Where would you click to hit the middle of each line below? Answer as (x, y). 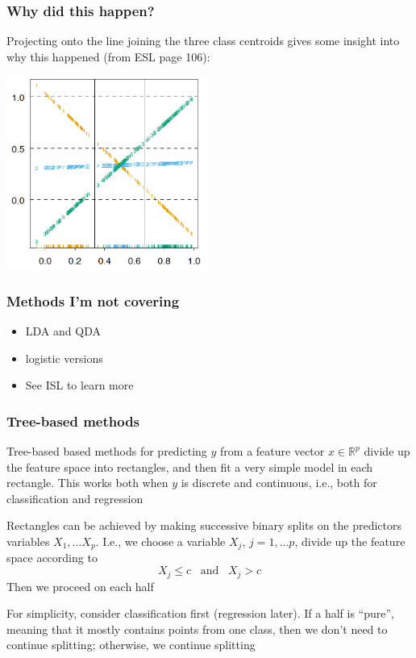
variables (28, 541)
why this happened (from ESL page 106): (108, 56)
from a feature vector (272, 451)
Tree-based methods (73, 421)
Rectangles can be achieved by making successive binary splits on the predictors (204, 525)
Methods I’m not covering (93, 300)
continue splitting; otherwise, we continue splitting (131, 645)
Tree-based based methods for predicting (107, 451)
